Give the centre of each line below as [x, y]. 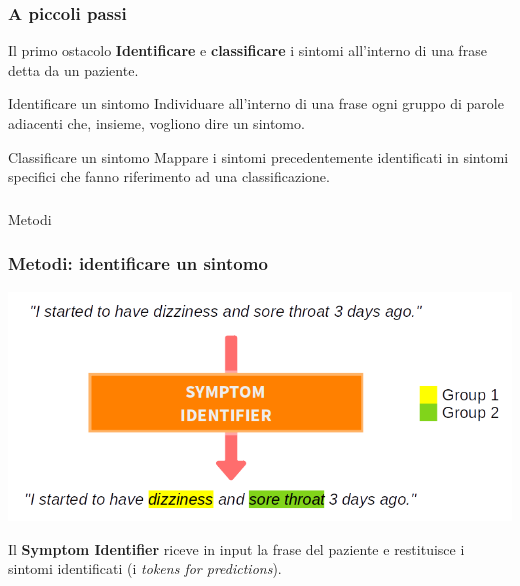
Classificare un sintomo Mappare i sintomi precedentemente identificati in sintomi [258, 156]
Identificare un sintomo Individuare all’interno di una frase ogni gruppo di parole [256, 103]
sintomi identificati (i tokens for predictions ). [145, 568]
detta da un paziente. [73, 69]
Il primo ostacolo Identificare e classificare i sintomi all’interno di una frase [247, 50]
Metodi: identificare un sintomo [138, 263]
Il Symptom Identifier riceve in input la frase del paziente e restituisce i [236, 548]
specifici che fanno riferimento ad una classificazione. [169, 176]
